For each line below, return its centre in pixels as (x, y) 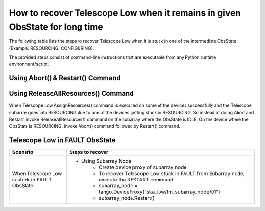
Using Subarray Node (107, 161)
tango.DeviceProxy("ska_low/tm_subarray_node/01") (159, 192)
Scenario (23, 152)
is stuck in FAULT (32, 180)
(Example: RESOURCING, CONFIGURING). (52, 48)
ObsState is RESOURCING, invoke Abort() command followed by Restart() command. (95, 126)
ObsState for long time (56, 27)
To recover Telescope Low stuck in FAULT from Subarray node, (172, 173)
